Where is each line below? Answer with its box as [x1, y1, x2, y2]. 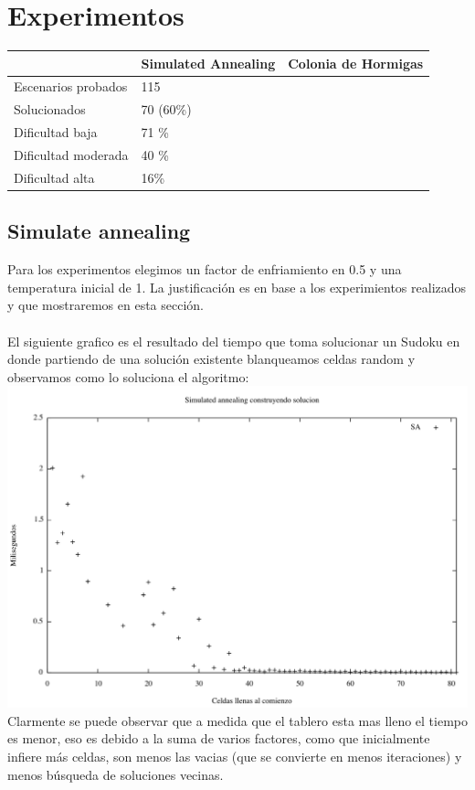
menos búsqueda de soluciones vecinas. [7, 764, 224, 784]
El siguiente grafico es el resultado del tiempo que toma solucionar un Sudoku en [7, 331, 460, 350]
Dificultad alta [14, 167, 95, 187]
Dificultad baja [14, 123, 98, 142]
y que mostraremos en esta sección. [7, 295, 204, 315]
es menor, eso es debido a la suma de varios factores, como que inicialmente [7, 729, 430, 748]
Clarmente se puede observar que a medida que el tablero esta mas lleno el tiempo [7, 710, 468, 730]
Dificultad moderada [14, 145, 129, 164]
